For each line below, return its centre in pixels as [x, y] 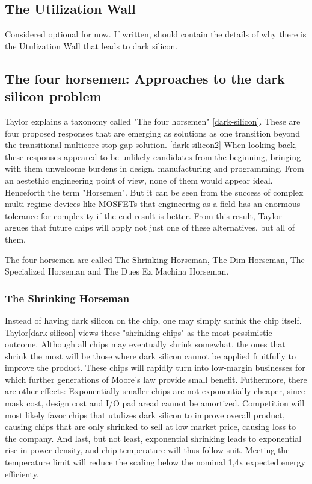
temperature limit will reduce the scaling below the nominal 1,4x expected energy [155, 462]
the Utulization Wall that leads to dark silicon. [91, 45]
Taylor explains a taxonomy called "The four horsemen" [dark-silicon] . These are [153, 121]
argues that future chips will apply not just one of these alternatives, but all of [150, 227]
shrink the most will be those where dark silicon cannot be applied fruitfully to [150, 355]
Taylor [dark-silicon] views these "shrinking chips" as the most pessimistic [139, 332]
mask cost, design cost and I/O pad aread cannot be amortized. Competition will [155, 403]
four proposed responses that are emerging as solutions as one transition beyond [152, 133]
